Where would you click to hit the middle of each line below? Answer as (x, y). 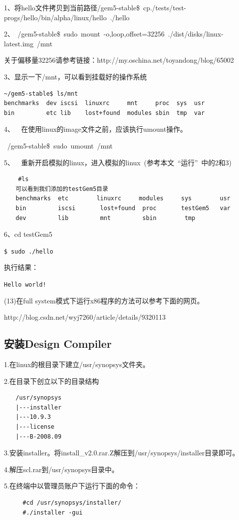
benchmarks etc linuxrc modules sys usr (123, 199)
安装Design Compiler (58, 344)
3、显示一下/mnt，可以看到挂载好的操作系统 (75, 76)
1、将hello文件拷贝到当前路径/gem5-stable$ (72, 7)
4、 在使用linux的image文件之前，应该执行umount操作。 (96, 129)
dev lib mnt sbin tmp (105, 218)
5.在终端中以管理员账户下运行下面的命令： (72, 486)
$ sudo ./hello (29, 251)
